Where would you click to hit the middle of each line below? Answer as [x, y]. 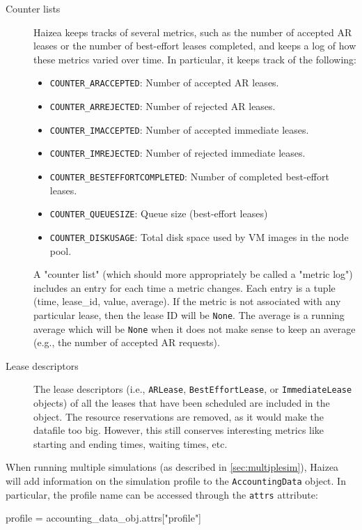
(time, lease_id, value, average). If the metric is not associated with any [187, 301]
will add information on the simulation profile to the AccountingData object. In [176, 481]
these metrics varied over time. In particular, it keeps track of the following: [195, 59]
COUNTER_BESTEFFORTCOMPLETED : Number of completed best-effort [189, 176]
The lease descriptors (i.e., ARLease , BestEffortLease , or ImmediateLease [193, 389]
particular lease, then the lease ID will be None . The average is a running [189, 314]
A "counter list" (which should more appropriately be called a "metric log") [193, 274]
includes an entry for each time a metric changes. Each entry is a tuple [184, 287]
